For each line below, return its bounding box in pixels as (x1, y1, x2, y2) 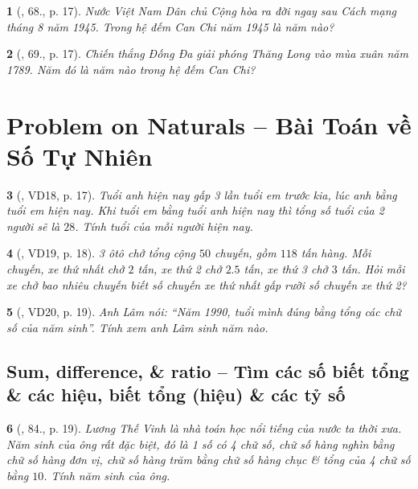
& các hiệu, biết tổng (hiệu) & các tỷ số (6, 382, 346, 407)
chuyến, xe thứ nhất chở (6, 261, 125, 277)
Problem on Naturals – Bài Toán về (6, 108, 412, 141)
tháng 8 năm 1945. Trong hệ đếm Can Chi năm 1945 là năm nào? (6, 18, 334, 35)
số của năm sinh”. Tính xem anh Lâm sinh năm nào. (6, 318, 268, 335)
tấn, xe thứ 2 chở (137, 261, 222, 277)
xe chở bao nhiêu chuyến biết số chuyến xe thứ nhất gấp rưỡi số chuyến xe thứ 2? (6, 276, 407, 293)
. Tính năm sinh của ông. (43, 466, 170, 483)
